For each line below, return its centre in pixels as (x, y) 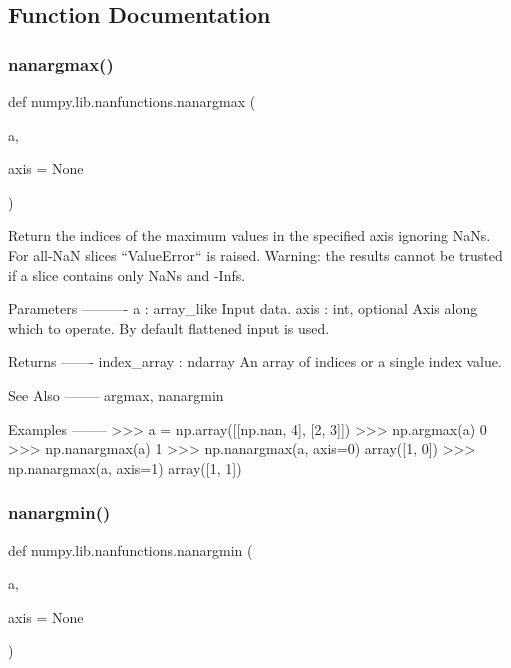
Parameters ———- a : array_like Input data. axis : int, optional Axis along (243, 308)
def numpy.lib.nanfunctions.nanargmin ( (130, 549)
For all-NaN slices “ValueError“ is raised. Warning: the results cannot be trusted (255, 254)
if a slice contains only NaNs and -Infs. (127, 274)
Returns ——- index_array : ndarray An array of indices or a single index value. (255, 361)
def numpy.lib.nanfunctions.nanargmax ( (132, 101)
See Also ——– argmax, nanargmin (116, 394)
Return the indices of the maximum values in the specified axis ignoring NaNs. (249, 235)
